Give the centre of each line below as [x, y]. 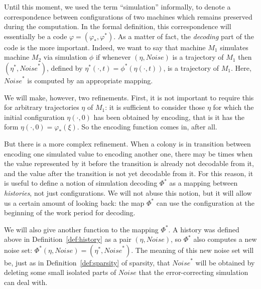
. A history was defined [204, 229]
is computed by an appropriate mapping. [90, 80]
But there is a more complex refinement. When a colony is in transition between [127, 143]
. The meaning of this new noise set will [192, 250]
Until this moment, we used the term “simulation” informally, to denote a [117, 7]
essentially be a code [36, 36]
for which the [233, 107]
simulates [234, 47]
